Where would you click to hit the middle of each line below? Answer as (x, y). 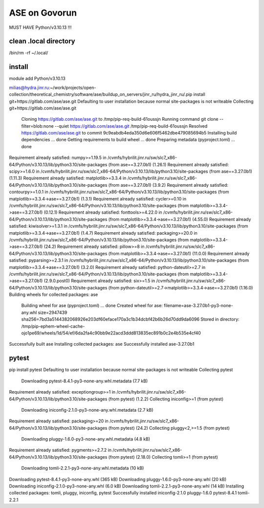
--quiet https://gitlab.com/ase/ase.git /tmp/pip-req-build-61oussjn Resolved (131, 126)
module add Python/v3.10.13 (37, 79)
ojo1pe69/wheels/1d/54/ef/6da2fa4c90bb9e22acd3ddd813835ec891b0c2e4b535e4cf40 (111, 333)
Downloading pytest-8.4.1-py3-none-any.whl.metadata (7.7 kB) (85, 381)
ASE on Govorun (43, 13)
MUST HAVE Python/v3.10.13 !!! (40, 27)
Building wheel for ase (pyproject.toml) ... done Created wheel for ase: (92, 306)
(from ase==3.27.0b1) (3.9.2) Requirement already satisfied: (168, 185)
